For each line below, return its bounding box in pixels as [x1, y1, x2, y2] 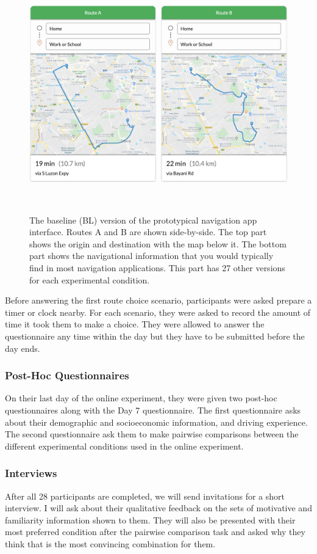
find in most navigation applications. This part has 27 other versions [29, 261, 285, 274]
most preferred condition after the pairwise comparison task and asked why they [5, 525, 305, 538]
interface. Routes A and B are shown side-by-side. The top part [29, 225, 267, 238]
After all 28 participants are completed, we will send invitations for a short [5, 489, 285, 502]
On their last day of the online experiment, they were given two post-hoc [5, 392, 277, 404]
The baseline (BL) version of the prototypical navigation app [29, 213, 257, 226]
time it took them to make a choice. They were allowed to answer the [5, 318, 265, 330]
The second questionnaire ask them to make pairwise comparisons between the [5, 428, 299, 440]
